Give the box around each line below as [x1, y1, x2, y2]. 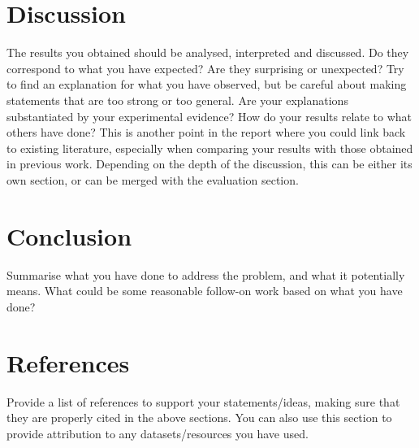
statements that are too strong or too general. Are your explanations [6, 91, 348, 108]
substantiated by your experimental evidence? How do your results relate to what [6, 107, 413, 124]
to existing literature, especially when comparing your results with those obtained [6, 139, 413, 156]
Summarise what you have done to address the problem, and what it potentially [6, 266, 405, 283]
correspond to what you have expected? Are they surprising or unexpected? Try [6, 59, 404, 76]
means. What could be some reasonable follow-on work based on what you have [6, 282, 403, 299]
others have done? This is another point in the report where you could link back [6, 124, 406, 141]
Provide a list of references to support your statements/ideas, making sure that [6, 393, 400, 410]
